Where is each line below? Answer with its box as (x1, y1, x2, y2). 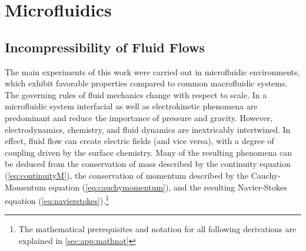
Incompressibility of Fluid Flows (5, 38, 205, 56)
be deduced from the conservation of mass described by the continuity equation (5, 158, 291, 170)
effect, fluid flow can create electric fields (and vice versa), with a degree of (5, 135, 274, 147)
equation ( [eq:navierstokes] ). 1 (5, 193, 109, 206)
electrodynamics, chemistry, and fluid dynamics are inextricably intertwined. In (5, 123, 291, 135)
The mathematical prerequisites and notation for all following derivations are (18, 223, 297, 235)
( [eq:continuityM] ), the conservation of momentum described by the (5, 169, 249, 181)
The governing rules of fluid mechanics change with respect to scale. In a (5, 88, 267, 101)
